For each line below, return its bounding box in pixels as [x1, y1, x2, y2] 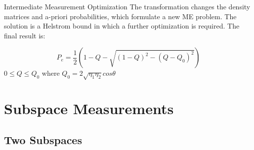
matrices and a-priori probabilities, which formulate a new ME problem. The [4, 11, 237, 21]
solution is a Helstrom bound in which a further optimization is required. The [4, 21, 240, 31]
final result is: [4, 30, 45, 40]
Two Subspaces [4, 132, 82, 147]
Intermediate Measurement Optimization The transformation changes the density [4, 1, 251, 11]
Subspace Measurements [4, 98, 174, 119]
